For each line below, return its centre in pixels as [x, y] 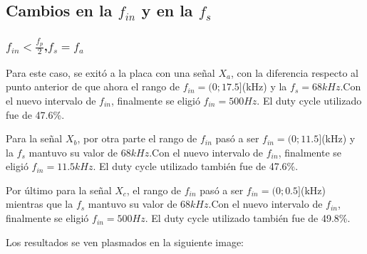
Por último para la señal [59, 190]
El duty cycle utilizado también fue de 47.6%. [199, 166]
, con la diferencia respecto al [294, 72]
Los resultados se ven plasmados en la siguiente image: [125, 242]
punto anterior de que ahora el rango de [93, 86]
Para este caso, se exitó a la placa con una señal [110, 72]
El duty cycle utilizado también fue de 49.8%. [251, 218]
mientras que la [40, 204]
